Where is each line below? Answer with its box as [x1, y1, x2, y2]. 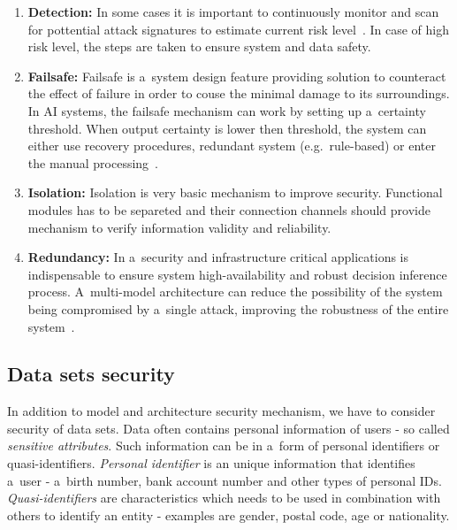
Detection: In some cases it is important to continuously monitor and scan [27, 3, 439, 20]
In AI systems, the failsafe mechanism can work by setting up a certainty [27, 101, 426, 119]
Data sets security [7, 360, 175, 388]
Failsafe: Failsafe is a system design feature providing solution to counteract [27, 66, 446, 85]
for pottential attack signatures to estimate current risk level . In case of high [27, 19, 449, 38]
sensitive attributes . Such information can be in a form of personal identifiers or [7, 436, 440, 455]
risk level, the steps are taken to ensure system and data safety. [27, 37, 371, 56]
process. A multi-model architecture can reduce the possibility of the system [27, 282, 443, 301]
